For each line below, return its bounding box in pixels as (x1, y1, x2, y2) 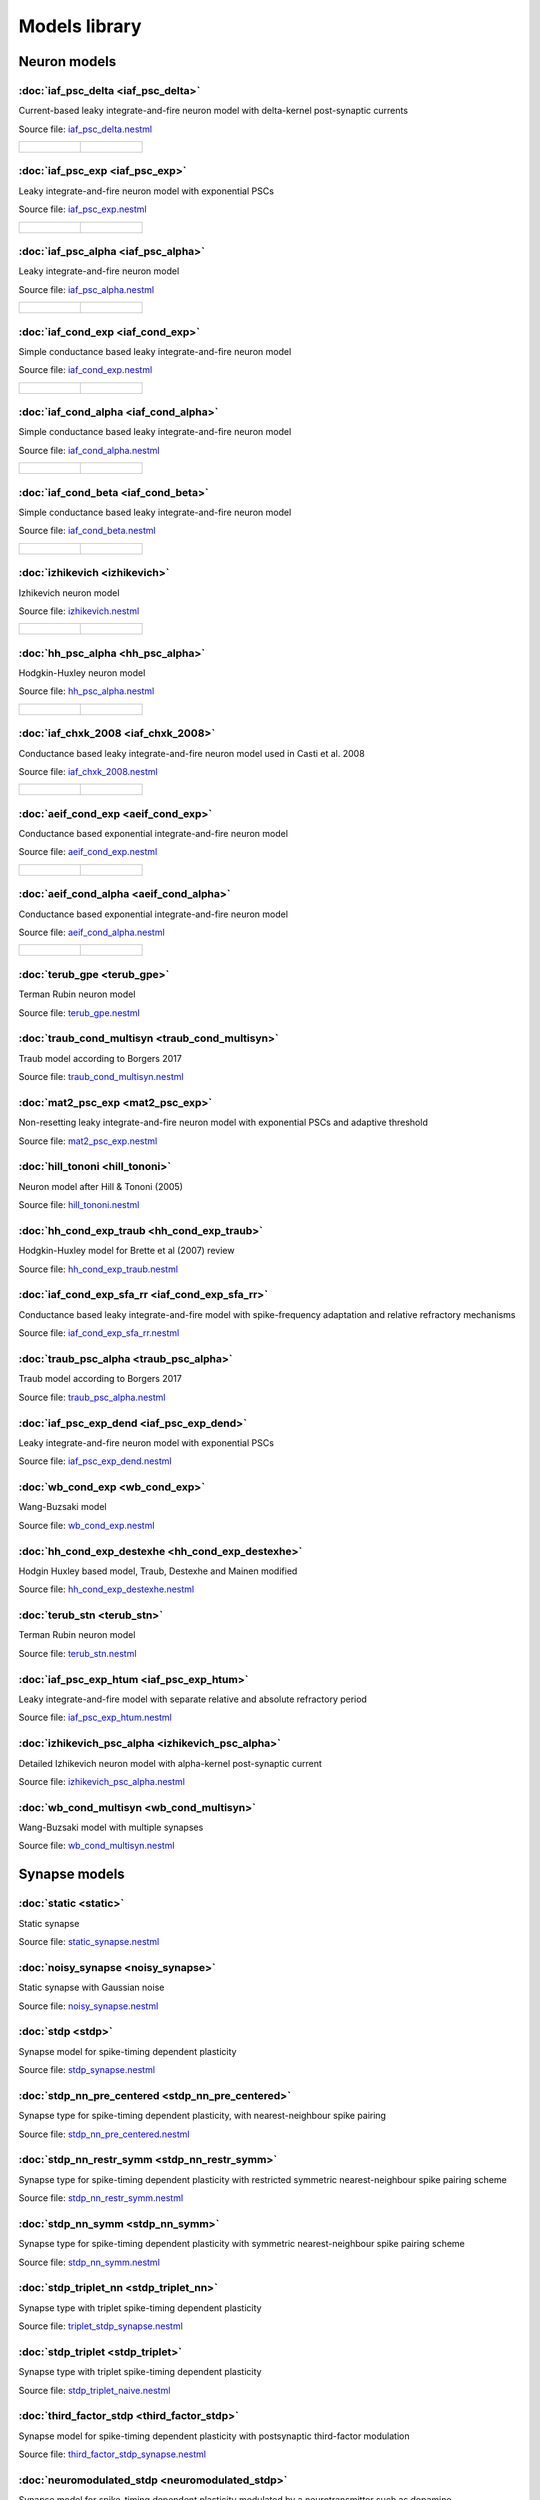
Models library (18, 15, 142, 37)
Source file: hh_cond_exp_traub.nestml (18, 1263, 179, 1275)
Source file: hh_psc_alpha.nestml (18, 685, 155, 697)
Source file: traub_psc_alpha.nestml (18, 1391, 166, 1403)
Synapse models (18, 1866, 125, 1883)
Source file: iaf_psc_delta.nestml (18, 123, 153, 135)
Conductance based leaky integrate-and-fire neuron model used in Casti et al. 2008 (18, 747, 365, 759)
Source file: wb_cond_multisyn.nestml (18, 1840, 175, 1852)
